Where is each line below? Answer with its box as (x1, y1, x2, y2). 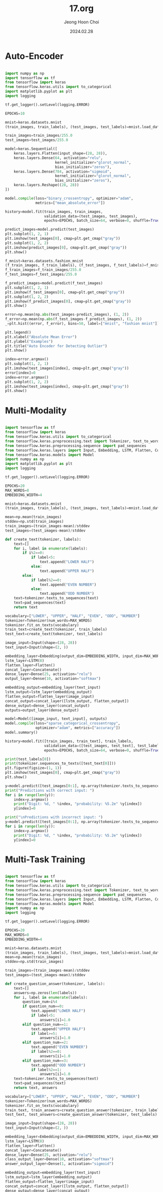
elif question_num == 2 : (22, 1040, 68, 1045)
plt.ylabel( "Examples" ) (5, 339, 53, 344)
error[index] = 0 (5, 370, 36, 375)
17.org (69, 3, 94, 14)
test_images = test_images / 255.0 (5, 138, 68, 142)
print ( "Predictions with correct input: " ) (5, 788, 95, 793)
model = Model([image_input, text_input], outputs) (5, 716, 108, 721)
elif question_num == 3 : (22, 1058, 68, 1063)
